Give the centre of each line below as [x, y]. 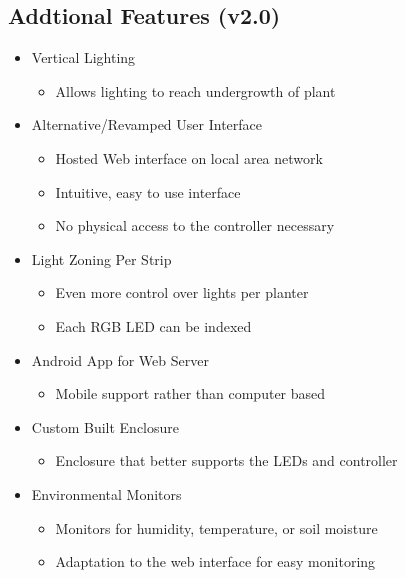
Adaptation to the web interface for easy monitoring [215, 561]
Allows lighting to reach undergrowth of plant [195, 90]
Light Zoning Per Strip [101, 258]
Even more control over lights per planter [182, 292]
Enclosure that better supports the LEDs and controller [226, 460]
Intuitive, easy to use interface [148, 191]
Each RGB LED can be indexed [153, 325]
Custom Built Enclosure [105, 426]
